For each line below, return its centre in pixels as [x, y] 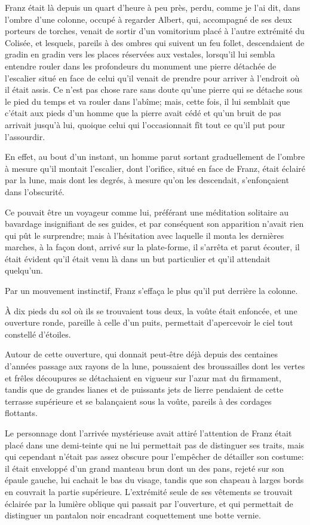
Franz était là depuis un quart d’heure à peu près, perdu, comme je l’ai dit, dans [153, 7]
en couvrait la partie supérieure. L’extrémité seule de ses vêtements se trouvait [149, 491]
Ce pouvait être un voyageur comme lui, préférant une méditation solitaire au [147, 212]
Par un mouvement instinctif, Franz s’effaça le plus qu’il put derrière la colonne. [151, 291]
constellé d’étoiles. [38, 334]
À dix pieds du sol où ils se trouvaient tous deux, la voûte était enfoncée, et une [151, 310]
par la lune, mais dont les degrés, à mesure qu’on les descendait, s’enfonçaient [147, 180]
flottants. [21, 413]
